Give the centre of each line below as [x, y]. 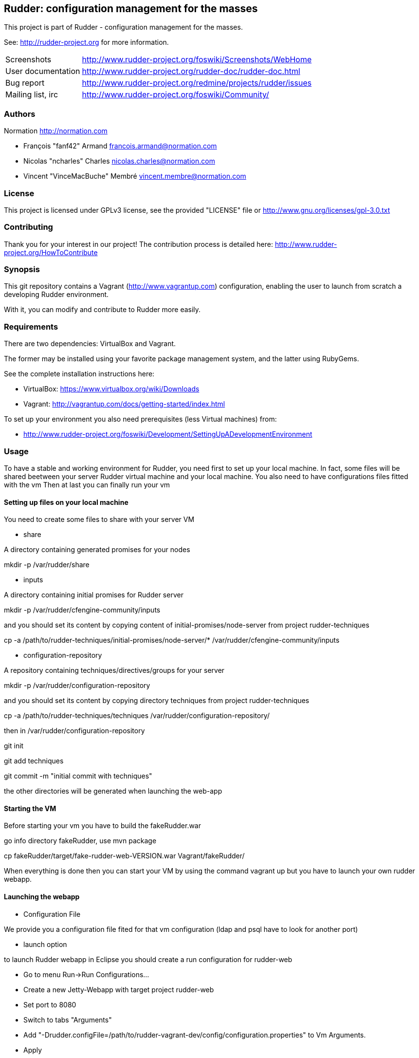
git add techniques [34, 761]
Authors [20, 114]
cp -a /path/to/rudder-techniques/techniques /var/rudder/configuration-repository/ [137, 716]
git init [14, 746]
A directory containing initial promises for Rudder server [94, 595]
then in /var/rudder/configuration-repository [74, 731]
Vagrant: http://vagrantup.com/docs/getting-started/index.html [124, 404]
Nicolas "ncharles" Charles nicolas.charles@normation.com [119, 161]
